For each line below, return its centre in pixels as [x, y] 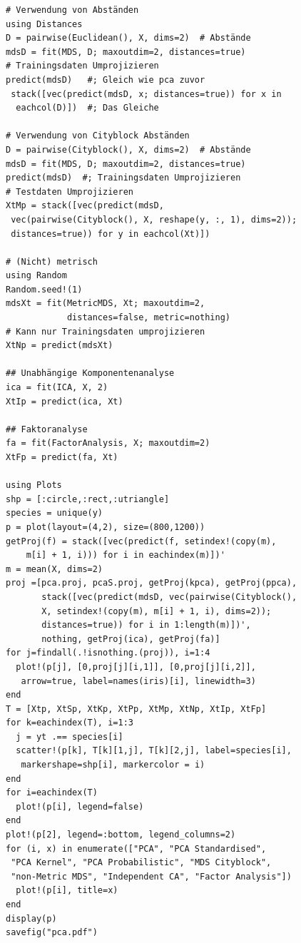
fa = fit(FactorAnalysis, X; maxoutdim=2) [108, 443]
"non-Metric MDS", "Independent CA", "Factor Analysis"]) [151, 876]
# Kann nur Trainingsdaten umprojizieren [106, 331]
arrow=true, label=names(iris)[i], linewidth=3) [138, 681]
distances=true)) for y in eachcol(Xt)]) [111, 234]
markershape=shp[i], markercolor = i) [113, 765]
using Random [36, 276]
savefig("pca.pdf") [52, 933]
